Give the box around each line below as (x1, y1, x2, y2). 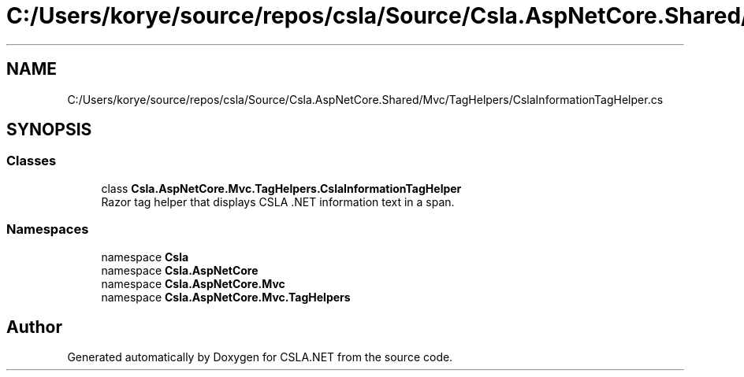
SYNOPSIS (6, 120, 92, 140)
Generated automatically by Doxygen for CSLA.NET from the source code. (67, 350, 453, 364)
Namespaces (6, 221, 89, 238)
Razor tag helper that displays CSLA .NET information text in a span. (101, 194, 455, 209)
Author (6, 316, 62, 337)
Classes (6, 153, 57, 169)
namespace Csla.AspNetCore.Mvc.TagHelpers (101, 290, 351, 304)
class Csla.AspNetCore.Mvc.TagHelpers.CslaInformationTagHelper (101, 181, 462, 195)
